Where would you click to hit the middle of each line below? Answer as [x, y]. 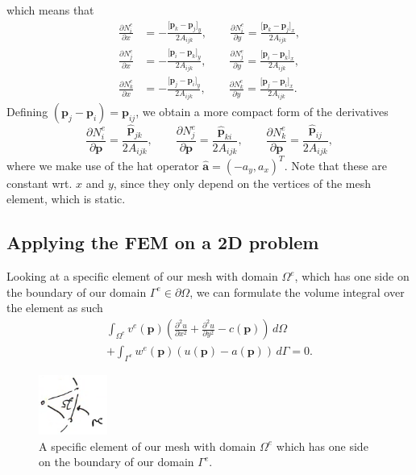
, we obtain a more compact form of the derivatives [262, 111]
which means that [50, 10]
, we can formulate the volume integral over [297, 292]
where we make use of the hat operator [103, 165]
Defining [27, 111]
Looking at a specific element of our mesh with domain [142, 276]
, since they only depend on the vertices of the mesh [242, 183]
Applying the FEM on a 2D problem [163, 242]
